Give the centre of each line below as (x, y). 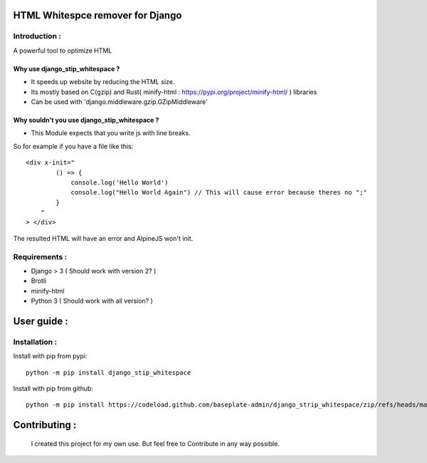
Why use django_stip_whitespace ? (67, 68)
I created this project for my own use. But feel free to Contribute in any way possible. (155, 443)
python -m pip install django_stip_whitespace (109, 373)
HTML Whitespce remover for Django (97, 15)
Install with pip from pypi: (50, 356)
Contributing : (45, 425)
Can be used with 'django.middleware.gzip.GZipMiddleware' (119, 102)
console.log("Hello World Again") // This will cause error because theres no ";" (219, 193)
